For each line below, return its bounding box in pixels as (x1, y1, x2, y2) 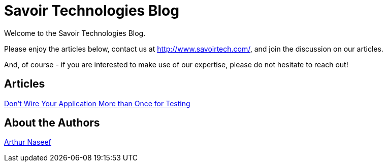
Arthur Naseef (4, 138, 51, 147)
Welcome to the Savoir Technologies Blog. (4, 28, 146, 37)
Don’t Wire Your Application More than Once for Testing (4, 99, 190, 108)
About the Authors (4, 116, 100, 130)
